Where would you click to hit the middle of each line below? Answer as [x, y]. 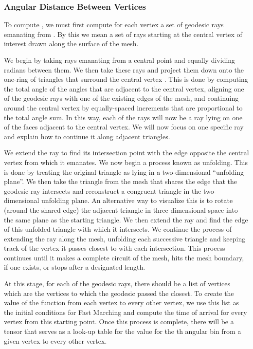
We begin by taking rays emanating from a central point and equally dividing [120, 60]
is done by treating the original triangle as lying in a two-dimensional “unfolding [124, 172]
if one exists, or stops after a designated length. [75, 267]
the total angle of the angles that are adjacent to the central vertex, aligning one [124, 88]
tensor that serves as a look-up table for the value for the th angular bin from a [123, 331]
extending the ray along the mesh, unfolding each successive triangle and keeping [125, 238]
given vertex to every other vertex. [55, 340]
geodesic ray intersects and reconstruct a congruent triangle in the [103, 191]
